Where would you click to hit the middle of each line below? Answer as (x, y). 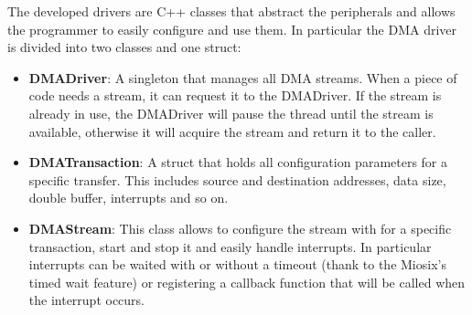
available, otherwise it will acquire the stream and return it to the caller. (232, 131)
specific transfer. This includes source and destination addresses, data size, (237, 179)
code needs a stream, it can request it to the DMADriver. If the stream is (235, 95)
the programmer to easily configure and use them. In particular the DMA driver (232, 29)
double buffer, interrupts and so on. (129, 198)
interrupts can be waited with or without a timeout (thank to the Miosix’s (237, 264)
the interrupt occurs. (87, 300)
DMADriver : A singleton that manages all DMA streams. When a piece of (243, 77)
